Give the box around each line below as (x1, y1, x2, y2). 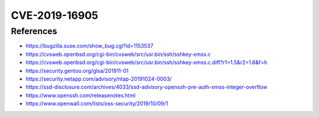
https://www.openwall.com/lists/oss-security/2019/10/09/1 (25, 100, 168, 107)
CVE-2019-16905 (11, 9, 99, 22)
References (11, 26, 57, 36)
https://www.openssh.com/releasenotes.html (25, 92, 136, 99)
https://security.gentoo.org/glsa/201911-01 (25, 67, 129, 74)
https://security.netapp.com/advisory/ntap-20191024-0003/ (25, 75, 172, 82)
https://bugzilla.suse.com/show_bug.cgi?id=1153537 (25, 42, 154, 49)
